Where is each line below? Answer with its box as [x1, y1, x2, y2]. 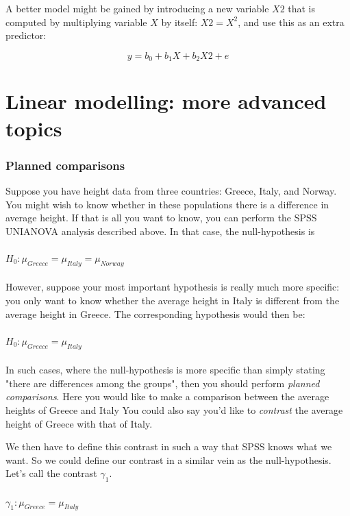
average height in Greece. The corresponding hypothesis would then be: [5, 306, 305, 321]
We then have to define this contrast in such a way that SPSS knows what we [5, 439, 332, 454]
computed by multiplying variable [5, 14, 147, 29]
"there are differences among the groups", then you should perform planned [5, 376, 320, 390]
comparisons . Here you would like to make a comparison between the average [5, 389, 329, 404]
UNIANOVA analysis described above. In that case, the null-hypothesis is [5, 223, 315, 238]
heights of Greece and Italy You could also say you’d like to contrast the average [5, 402, 343, 417]
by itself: [161, 14, 198, 29]
